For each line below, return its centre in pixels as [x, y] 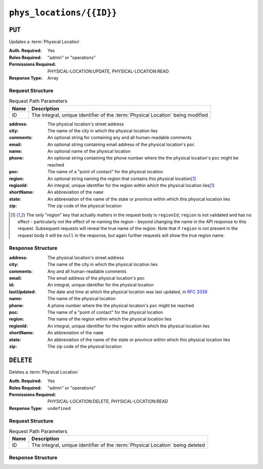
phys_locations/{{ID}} [63, 13]
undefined [59, 408]
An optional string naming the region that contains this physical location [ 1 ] [122, 179]
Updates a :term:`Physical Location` [45, 42]
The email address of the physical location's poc [96, 278]
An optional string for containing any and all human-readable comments [120, 138]
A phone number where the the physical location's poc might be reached [121, 306]
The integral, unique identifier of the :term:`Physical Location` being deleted [118, 445]
